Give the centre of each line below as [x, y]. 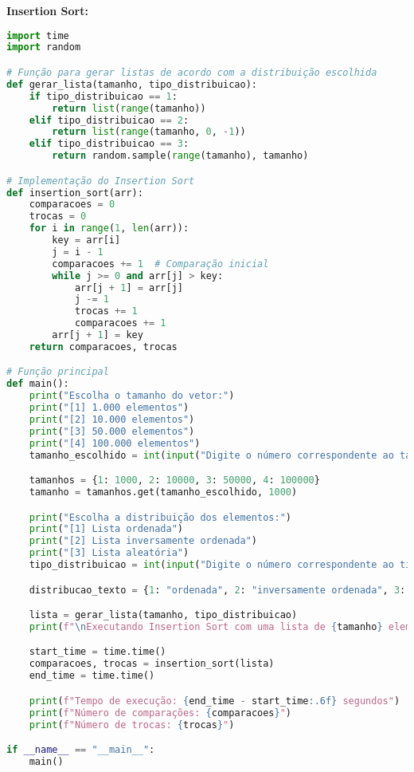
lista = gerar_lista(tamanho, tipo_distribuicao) [163, 615]
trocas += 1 [106, 311]
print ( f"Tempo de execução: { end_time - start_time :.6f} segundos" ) [215, 701]
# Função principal [58, 372]
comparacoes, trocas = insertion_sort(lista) [152, 664]
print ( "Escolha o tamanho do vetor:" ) [132, 396]
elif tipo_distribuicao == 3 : [109, 144]
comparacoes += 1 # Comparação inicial [160, 264]
